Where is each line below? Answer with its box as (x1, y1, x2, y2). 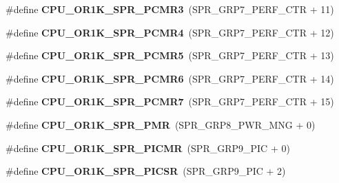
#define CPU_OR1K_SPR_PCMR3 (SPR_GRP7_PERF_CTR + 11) (6, 2, 334, 16)
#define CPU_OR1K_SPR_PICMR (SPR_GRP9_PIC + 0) (6, 140, 290, 155)
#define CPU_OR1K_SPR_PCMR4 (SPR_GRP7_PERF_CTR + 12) (6, 25, 334, 39)
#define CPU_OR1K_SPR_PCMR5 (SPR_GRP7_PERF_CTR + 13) (6, 48, 334, 63)
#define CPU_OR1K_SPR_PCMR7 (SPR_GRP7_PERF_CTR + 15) (6, 94, 334, 109)
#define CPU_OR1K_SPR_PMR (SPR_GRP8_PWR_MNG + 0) (6, 117, 316, 131)
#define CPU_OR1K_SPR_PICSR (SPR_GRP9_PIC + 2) (6, 164, 286, 178)
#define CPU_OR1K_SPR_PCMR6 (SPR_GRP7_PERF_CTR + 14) (6, 71, 334, 85)
